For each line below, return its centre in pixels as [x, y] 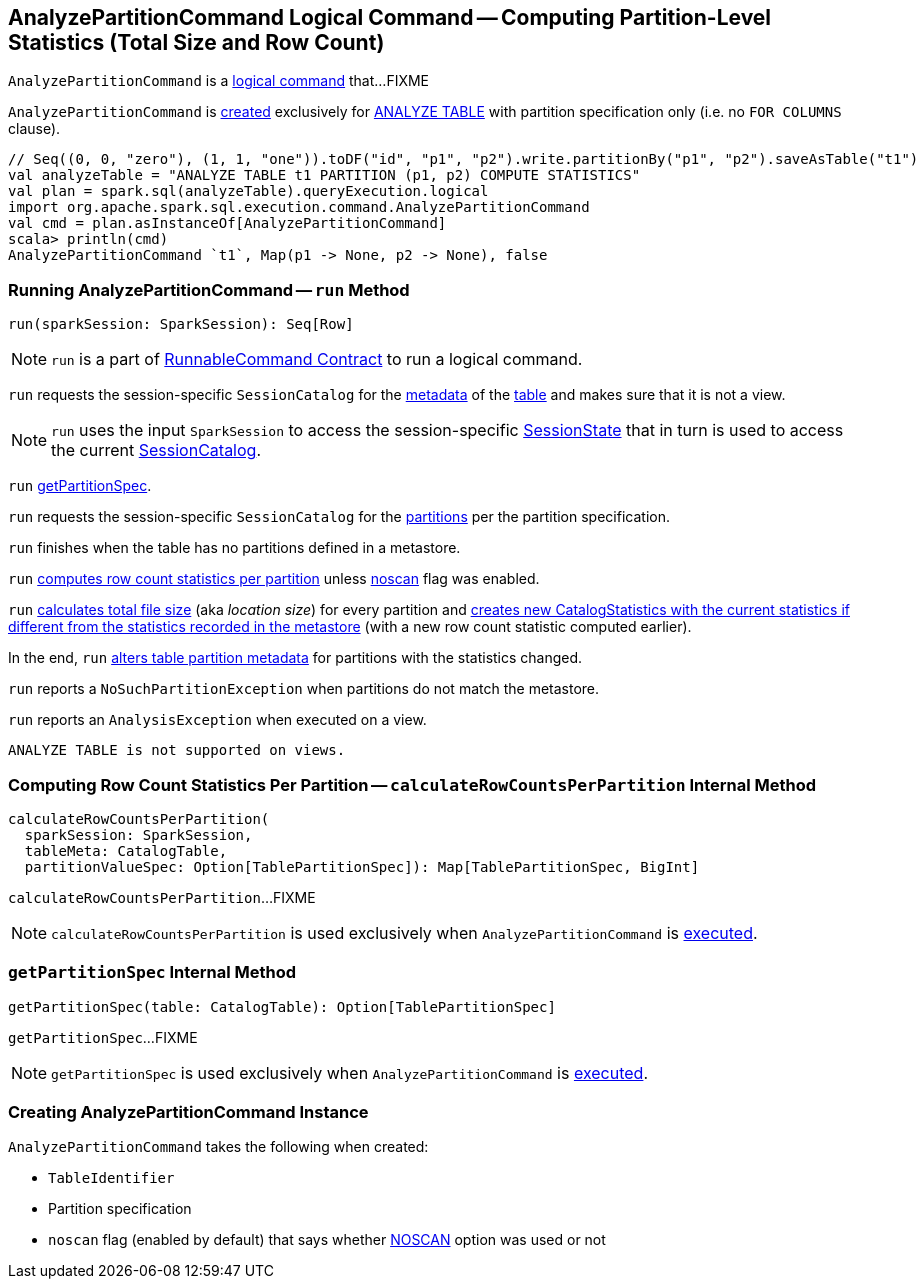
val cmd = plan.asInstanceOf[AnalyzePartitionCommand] [227, 223]
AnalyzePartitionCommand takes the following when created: [218, 1147]
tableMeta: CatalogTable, [126, 850]
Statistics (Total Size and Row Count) [196, 42]
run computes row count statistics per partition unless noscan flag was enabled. [274, 579]
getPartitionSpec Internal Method [152, 972]
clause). [34, 129]
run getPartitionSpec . [80, 486]
